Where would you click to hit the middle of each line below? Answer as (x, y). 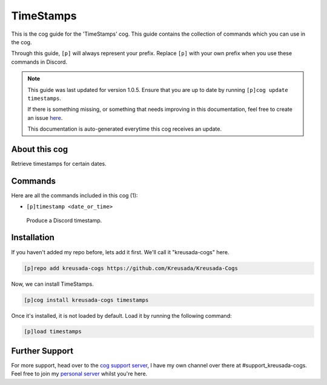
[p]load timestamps (53, 332)
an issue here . (45, 117)
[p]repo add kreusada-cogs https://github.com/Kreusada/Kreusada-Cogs (131, 268)
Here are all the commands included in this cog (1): (74, 195)
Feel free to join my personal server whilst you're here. (79, 374)
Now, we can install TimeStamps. (52, 284)
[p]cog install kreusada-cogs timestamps (86, 300)
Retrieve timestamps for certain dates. (59, 163)
